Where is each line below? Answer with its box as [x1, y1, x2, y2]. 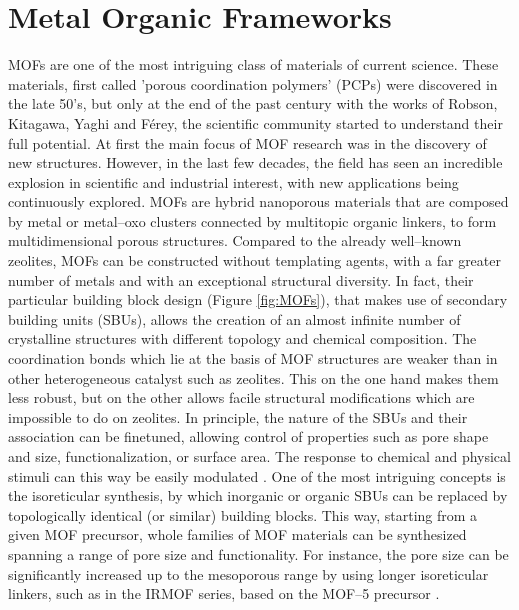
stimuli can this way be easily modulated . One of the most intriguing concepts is [8, 465, 506, 486]
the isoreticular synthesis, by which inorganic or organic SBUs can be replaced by [8, 485, 508, 506]
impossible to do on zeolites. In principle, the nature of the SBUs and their [8, 406, 468, 427]
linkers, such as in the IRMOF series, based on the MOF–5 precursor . [8, 583, 440, 604]
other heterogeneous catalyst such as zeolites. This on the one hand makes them [8, 367, 499, 388]
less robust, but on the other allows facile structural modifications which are [8, 387, 475, 408]
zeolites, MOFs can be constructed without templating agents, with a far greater [8, 250, 501, 271]
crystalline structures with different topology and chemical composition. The [8, 328, 477, 349]
